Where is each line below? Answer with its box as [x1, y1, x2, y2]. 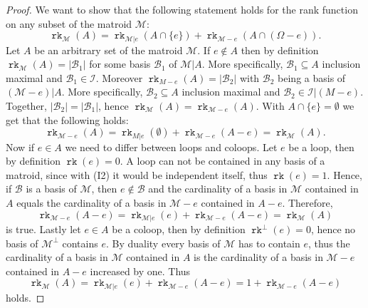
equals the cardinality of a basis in [16, 195, 167, 210]
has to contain [238, 235, 300, 250]
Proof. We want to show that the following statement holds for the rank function [6, 2, 358, 16]
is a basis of [26, 181, 77, 196]
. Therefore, [282, 195, 333, 210]
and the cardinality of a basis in [148, 181, 288, 196]
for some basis [89, 56, 151, 71]
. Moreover [95, 70, 143, 85]
